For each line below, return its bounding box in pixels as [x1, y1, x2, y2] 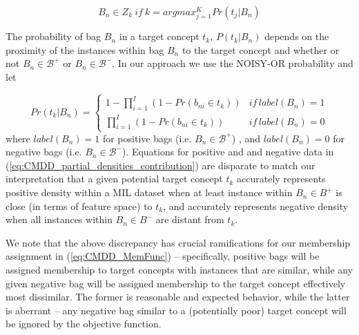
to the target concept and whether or [182, 42, 340, 57]
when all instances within [6, 212, 113, 227]
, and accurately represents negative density [163, 198, 349, 213]
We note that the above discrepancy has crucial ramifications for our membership [6, 235, 351, 249]
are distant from [155, 212, 224, 227]
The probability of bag [6, 29, 101, 44]
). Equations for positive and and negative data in [122, 144, 334, 159]
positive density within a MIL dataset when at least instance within [6, 185, 293, 200]
